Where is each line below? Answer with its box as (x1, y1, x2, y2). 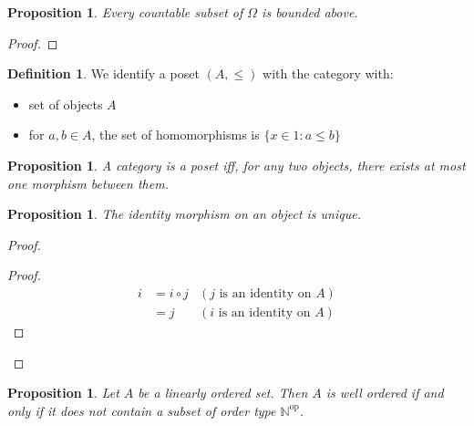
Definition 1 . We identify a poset (7, 64, 200, 83)
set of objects (28, 94, 103, 113)
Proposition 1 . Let (7, 383, 119, 402)
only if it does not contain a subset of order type (7, 400, 276, 420)
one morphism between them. (7, 173, 169, 192)
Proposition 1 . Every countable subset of (7, 3, 243, 21)
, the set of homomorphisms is (91, 125, 260, 144)
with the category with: (263, 64, 394, 83)
